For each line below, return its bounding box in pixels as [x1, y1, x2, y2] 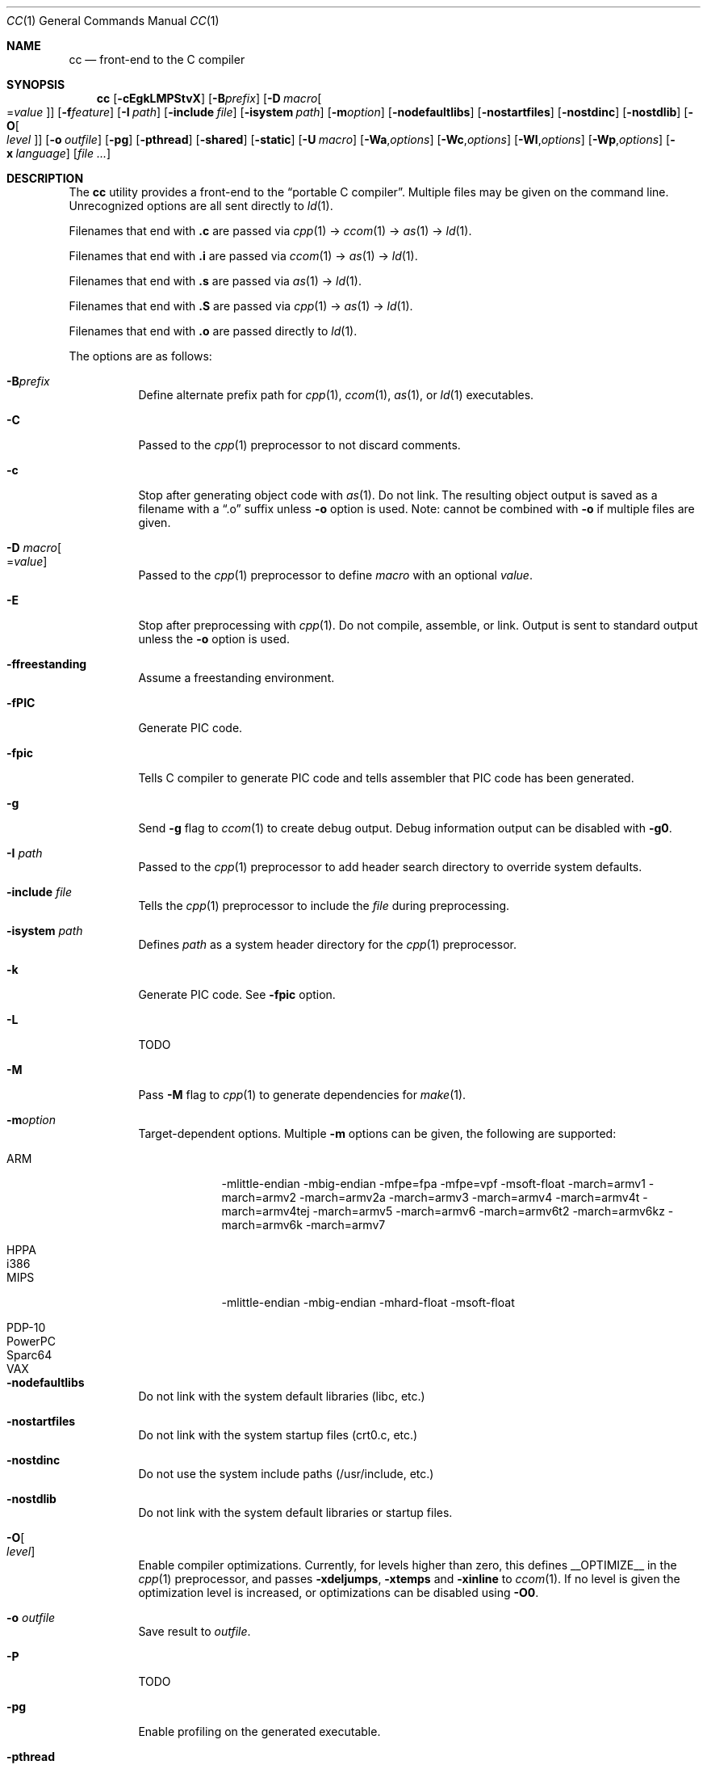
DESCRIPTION [6, 171, 84, 185]
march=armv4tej [221, 1204, 310, 1218]
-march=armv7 [305, 1218, 386, 1232]
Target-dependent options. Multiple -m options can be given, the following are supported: [138, 1127, 617, 1140]
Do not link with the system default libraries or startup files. [138, 1506, 453, 1519]
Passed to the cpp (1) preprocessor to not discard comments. [138, 438, 461, 452]
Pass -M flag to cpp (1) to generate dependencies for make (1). [138, 1088, 466, 1102]
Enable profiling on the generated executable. [138, 1725, 381, 1738]
